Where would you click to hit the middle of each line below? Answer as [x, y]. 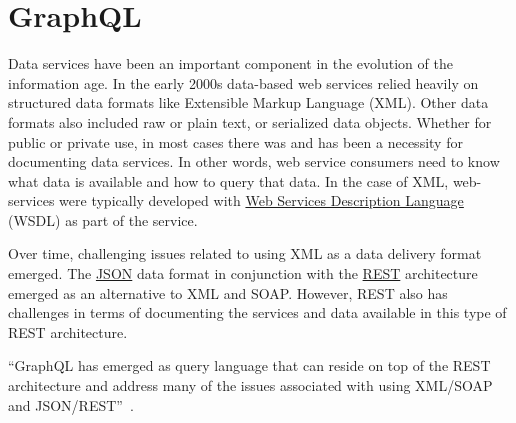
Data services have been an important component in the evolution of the [230, 63]
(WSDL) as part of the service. [103, 219]
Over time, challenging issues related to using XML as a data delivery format [245, 253]
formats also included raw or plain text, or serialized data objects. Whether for [250, 121]
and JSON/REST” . [71, 404]
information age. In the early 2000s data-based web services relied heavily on [243, 82]
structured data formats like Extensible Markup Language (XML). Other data [248, 102]
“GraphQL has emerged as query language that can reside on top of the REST [249, 365]
